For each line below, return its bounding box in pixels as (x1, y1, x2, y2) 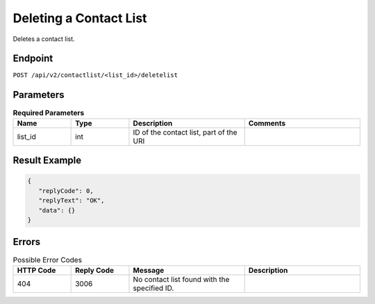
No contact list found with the (133, 274, 230, 284)
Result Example (12, 155, 82, 167)
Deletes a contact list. (12, 35, 76, 43)
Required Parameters (12, 108, 85, 117)
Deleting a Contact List (12, 10, 147, 26)
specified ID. (133, 283, 174, 293)
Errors (12, 236, 41, 248)
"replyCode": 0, (38, 187, 94, 194)
